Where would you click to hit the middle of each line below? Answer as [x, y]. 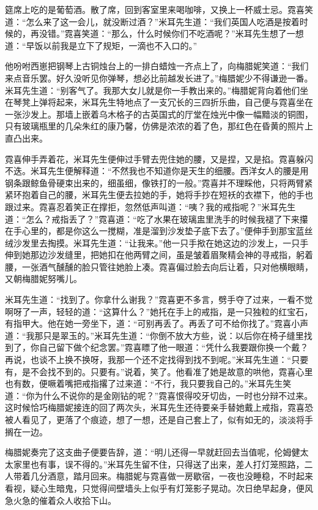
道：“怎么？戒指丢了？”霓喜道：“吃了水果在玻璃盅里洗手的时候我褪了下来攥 [157, 219]
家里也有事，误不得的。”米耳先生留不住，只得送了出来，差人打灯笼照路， [159, 464]
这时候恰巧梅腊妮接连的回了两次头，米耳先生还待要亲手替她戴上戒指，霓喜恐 [159, 407]
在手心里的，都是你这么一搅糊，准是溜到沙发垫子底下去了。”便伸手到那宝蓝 [155, 231]
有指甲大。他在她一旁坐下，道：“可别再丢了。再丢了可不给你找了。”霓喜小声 [157, 323]
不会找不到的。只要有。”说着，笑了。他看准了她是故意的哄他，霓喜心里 [172, 371]
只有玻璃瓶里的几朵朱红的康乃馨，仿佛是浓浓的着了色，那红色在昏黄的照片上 [159, 126]
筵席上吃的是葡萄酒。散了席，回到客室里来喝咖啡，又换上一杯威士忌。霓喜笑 [159, 9]
